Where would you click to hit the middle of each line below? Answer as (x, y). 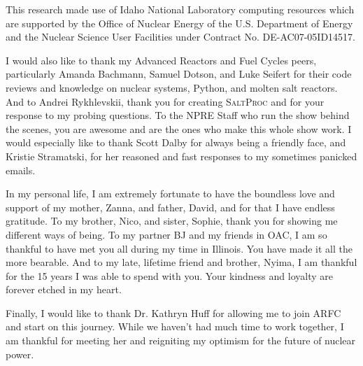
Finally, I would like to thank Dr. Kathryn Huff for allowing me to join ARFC (173, 312)
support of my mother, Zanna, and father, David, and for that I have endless (170, 207)
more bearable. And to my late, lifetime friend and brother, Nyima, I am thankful (181, 262)
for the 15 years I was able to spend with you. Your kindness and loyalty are (169, 275)
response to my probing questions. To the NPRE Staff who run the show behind (178, 115)
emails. (21, 170)
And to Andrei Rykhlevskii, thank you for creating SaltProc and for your (165, 101)
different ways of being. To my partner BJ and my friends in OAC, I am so (166, 234)
